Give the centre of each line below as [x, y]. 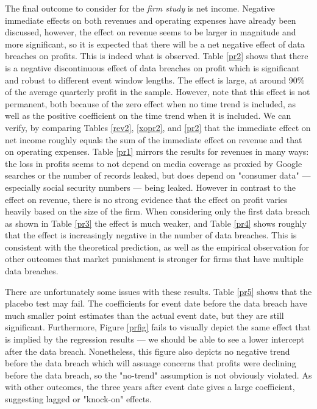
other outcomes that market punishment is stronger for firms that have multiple [154, 259]
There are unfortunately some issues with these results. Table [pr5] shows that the [158, 291]
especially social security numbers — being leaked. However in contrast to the [150, 187]
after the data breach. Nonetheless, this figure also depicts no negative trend [148, 351]
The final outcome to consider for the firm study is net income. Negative [140, 8]
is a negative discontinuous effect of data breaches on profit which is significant [152, 67]
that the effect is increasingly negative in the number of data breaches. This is [151, 235]
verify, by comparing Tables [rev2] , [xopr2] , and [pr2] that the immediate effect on [158, 127]
